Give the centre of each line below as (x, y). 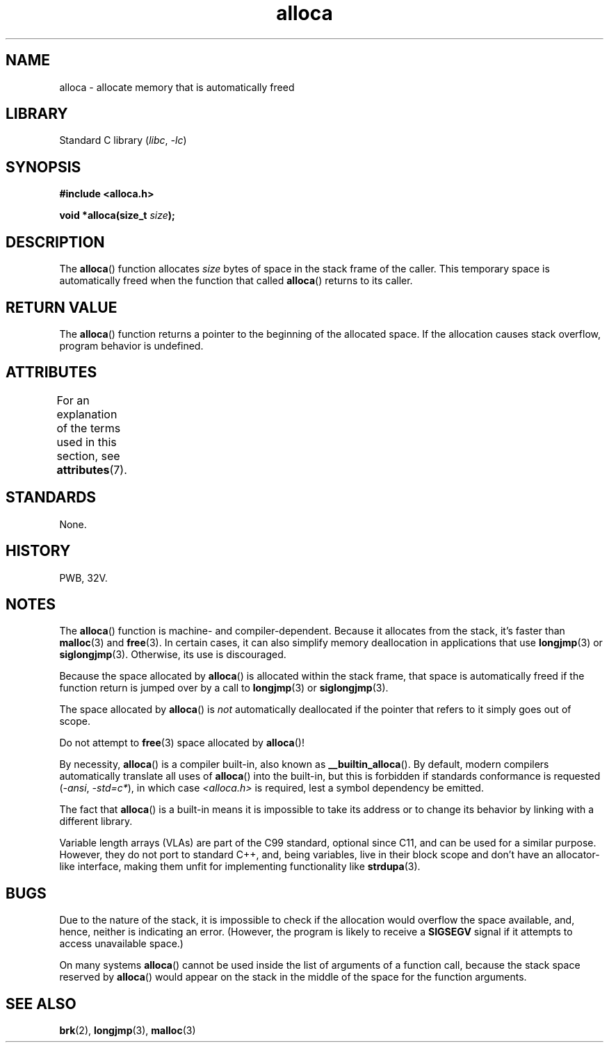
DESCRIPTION (55, 242)
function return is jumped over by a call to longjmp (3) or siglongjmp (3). (224, 688)
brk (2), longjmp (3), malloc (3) (128, 1031)
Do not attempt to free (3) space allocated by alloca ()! (182, 743)
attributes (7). (92, 469)
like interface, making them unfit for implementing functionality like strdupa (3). (240, 867)
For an (73, 400)
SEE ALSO (41, 1004)
